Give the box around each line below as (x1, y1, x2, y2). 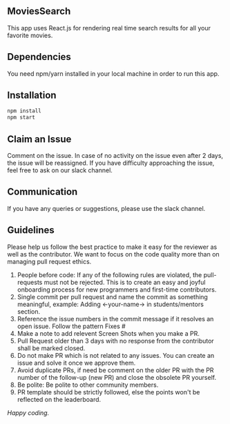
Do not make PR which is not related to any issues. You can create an (17, 351, 215, 359)
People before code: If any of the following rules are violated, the (17, 270, 202, 279)
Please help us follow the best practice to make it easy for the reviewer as (7, 243, 218, 251)
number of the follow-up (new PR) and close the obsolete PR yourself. (17, 373, 216, 381)
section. (17, 307, 41, 316)
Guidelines (7, 224, 55, 236)
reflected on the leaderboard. (17, 395, 102, 403)
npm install (7, 108, 41, 114)
